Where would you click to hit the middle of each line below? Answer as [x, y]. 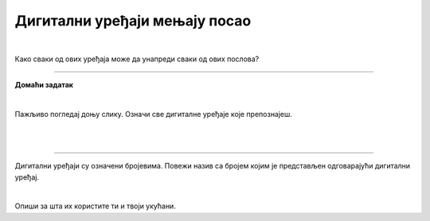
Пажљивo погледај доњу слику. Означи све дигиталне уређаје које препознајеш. [153, 114]
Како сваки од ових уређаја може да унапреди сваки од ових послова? [137, 59]
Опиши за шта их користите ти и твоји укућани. [96, 206]
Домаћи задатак [44, 85]
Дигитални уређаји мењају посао [133, 21]
